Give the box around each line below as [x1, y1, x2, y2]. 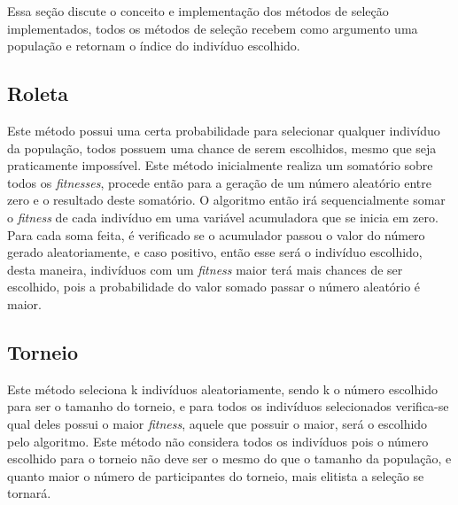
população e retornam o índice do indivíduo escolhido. [7, 36, 300, 55]
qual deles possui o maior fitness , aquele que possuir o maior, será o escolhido [7, 414, 428, 432]
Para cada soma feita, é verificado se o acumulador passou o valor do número [7, 225, 425, 244]
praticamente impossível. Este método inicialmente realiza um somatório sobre [7, 156, 433, 175]
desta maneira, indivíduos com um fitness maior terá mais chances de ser [7, 260, 403, 278]
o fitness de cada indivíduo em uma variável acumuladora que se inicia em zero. [7, 207, 439, 226]
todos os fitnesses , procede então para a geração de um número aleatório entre [7, 173, 431, 191]
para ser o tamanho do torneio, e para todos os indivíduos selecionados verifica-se [7, 397, 449, 416]
